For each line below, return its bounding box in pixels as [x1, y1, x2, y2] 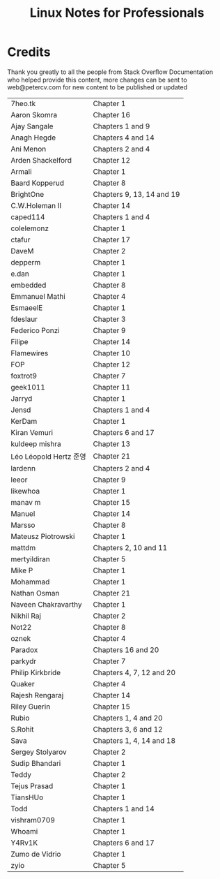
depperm [10, 257, 41, 267]
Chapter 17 [93, 235, 131, 244]
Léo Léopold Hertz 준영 [10, 452, 86, 461]
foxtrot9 [10, 371, 37, 381]
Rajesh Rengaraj [10, 690, 64, 700]
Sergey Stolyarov [10, 747, 68, 757]
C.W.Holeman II [10, 200, 62, 210]
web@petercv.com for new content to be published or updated [7, 82, 188, 91]
